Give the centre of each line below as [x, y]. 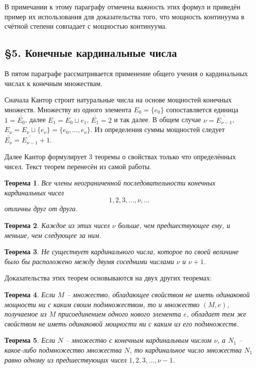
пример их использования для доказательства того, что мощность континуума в [125, 16]
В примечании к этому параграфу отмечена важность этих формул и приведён [123, 6]
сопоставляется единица [202, 109]
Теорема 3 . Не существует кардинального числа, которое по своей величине [122, 252]
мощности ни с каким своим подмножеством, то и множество [102, 304]
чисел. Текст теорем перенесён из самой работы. [78, 166]
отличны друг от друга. [41, 208]
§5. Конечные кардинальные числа [91, 53]
